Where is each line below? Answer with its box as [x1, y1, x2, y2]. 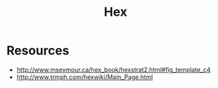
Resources [6, 43, 70, 58]
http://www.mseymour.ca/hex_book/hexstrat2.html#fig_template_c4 [16, 65, 211, 74]
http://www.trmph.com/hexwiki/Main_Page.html [16, 73, 154, 81]
